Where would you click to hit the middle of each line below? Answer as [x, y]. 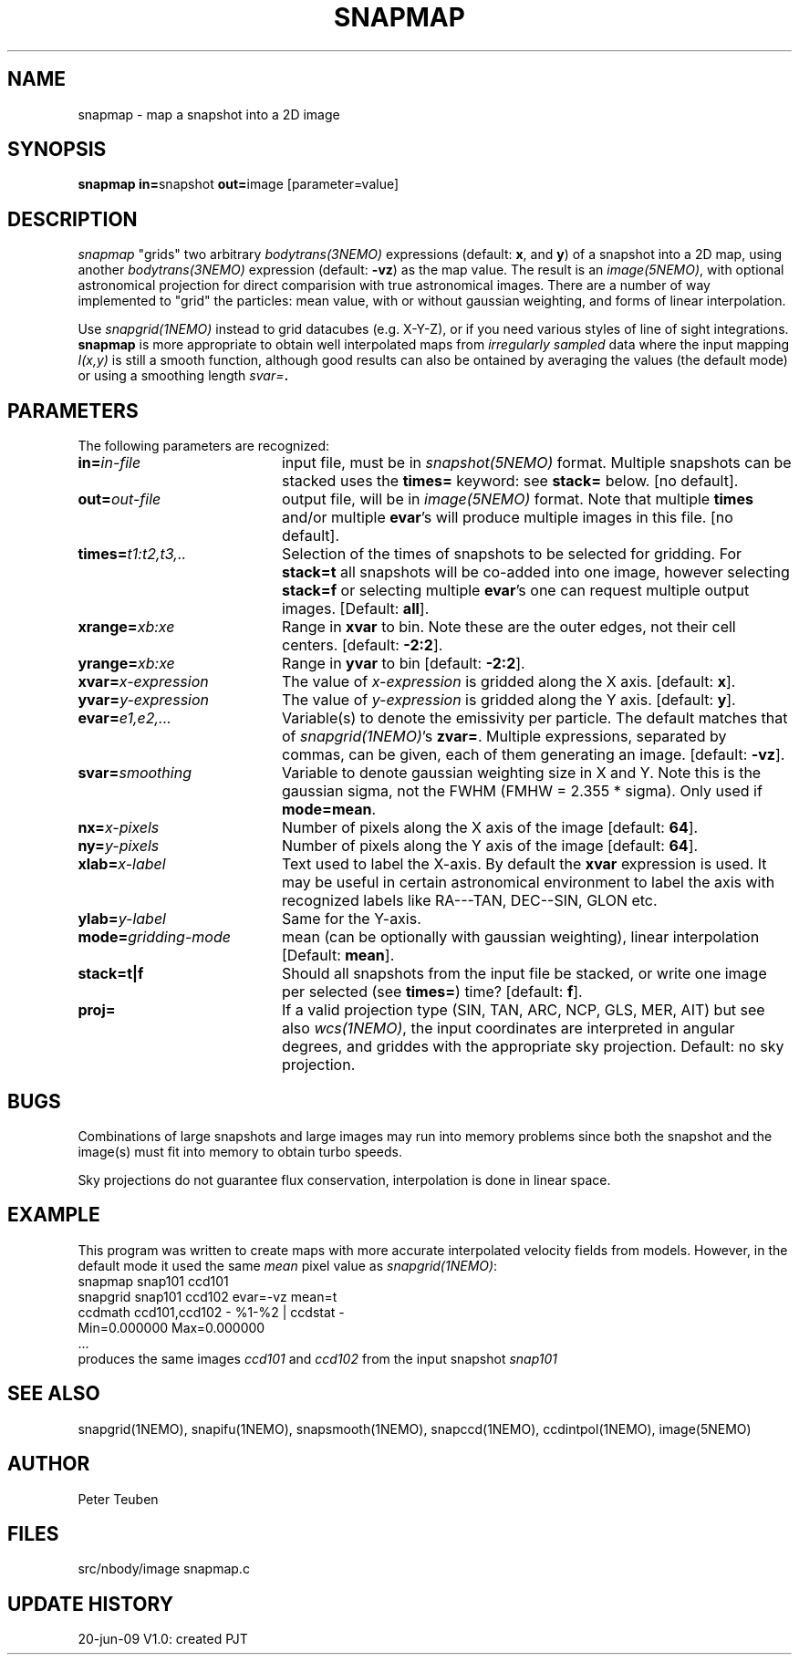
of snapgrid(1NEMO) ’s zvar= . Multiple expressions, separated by [504, 737]
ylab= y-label [122, 919]
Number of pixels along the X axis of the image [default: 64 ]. [490, 828]
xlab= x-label [122, 864]
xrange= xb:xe [126, 627]
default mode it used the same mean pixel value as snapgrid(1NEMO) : [288, 1265]
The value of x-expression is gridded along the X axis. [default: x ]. [508, 682]
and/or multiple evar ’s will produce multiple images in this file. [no [507, 518]
